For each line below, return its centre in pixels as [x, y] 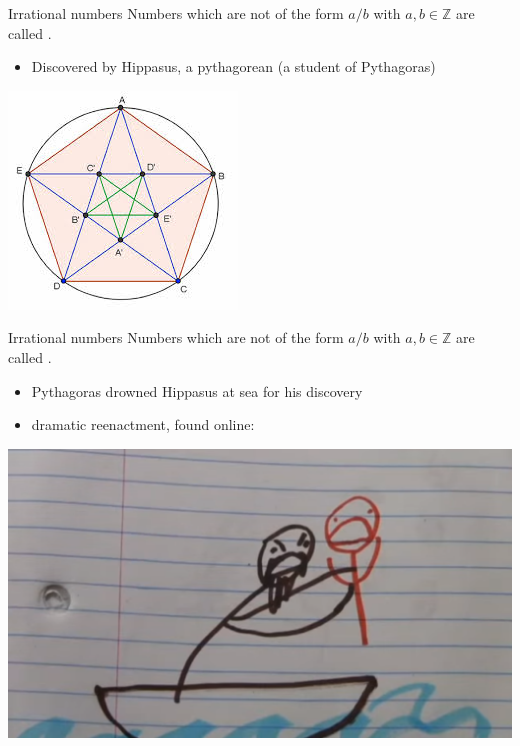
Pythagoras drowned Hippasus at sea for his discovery [197, 390]
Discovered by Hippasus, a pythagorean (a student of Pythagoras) [233, 66]
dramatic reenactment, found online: [143, 424]
